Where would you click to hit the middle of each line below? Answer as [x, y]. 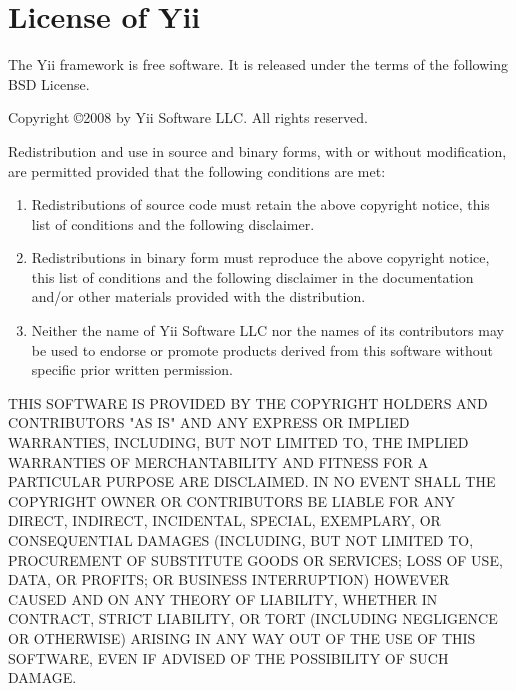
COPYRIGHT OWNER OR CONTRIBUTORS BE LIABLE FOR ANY [231, 500]
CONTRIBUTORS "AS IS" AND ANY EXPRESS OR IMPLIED [209, 422]
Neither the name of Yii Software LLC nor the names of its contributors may [267, 330]
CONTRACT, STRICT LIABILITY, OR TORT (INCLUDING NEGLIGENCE [253, 618]
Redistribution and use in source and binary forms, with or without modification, [257, 150]
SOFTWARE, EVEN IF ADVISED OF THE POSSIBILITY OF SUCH [228, 657]
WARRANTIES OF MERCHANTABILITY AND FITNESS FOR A [218, 461]
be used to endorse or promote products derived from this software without [262, 349]
